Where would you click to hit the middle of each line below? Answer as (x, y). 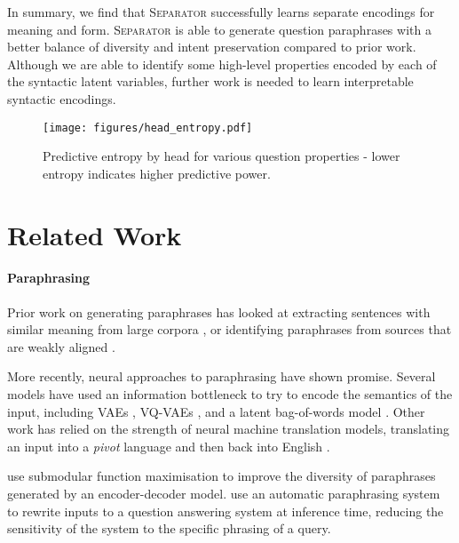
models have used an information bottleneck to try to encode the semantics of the (230, 393)
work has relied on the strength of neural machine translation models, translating (229, 429)
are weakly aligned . (61, 346)
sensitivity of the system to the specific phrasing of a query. (169, 528)
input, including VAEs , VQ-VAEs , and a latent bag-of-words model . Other (216, 411)
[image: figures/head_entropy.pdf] (148, 128)
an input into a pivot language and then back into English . (169, 446)
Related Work (95, 234)
